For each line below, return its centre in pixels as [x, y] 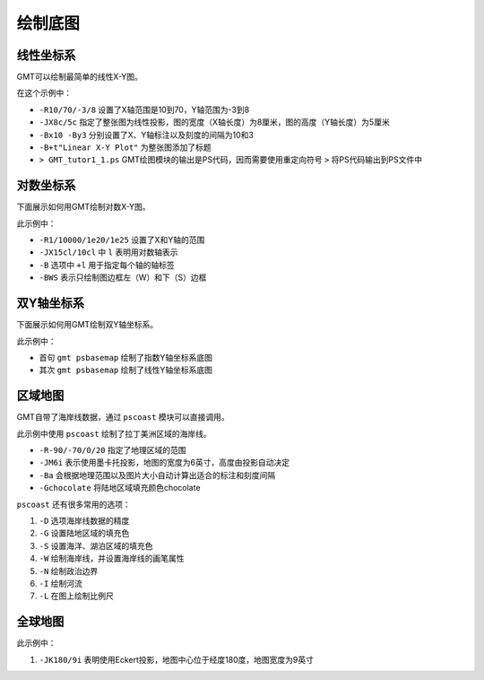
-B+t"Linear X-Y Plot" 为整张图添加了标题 [125, 147]
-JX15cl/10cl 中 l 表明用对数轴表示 [108, 252]
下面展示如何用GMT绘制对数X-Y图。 [84, 207]
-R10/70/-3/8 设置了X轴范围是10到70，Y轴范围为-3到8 [144, 109]
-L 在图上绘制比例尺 [76, 596]
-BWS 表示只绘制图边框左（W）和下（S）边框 [123, 277]
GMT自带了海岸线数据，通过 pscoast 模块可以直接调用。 [123, 417]
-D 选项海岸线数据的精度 [84, 520]
